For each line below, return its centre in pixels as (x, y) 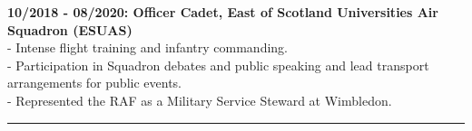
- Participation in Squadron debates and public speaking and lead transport (218, 65)
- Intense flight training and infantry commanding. (147, 47)
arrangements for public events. (94, 83)
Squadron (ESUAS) (70, 29)
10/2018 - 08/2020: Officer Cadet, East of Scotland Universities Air (223, 12)
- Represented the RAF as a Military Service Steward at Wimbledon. (200, 100)
